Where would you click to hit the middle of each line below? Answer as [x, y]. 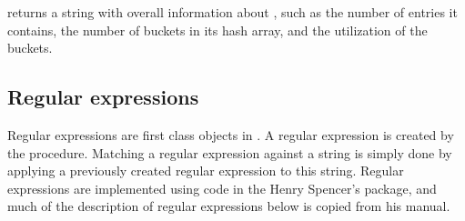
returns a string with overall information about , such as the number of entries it [232, 12]
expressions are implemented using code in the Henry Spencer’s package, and [222, 188]
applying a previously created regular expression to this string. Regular [206, 171]
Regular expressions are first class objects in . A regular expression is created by [231, 134]
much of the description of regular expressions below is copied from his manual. [229, 206]
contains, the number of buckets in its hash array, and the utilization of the [217, 30]
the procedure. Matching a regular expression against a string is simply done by [230, 152]
